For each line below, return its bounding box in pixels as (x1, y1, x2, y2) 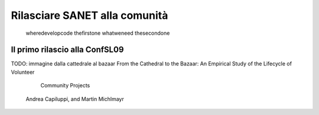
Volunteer (11, 68, 35, 75)
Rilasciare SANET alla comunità (11, 9, 168, 22)
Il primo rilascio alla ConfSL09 (11, 45, 124, 55)
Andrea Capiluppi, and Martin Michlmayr (25, 95, 124, 103)
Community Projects (40, 82, 90, 89)
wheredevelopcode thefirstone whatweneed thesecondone (25, 29, 170, 37)
